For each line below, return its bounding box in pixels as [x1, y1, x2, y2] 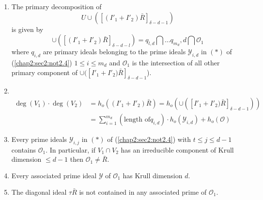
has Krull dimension [123, 170, 183, 181]
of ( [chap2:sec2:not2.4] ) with [107, 134, 191, 144]
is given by [11, 24, 44, 34]
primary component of [11, 67, 78, 77]
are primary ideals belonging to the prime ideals [43, 46, 186, 57]
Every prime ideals [11, 134, 67, 144]
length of [124, 116, 150, 123]
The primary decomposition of [11, 1, 102, 11]
